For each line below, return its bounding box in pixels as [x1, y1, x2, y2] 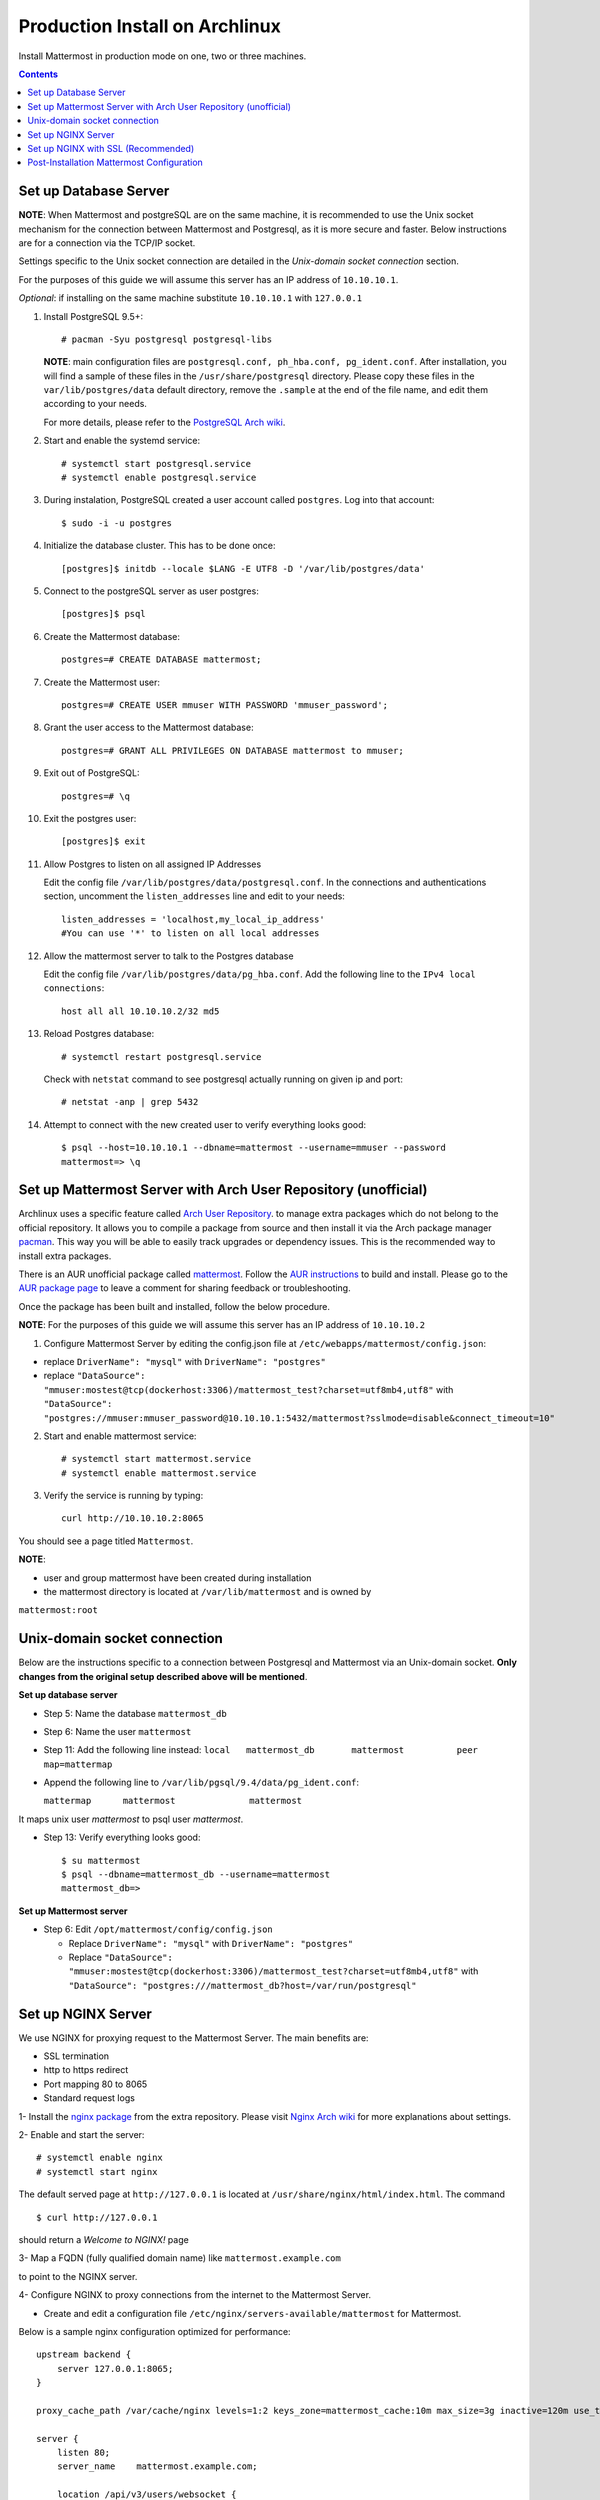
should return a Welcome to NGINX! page [18, 2233, 189, 2245]
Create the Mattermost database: [43, 630, 180, 642]
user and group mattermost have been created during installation [43, 1571, 312, 1584]
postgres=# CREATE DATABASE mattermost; [61, 654, 262, 665]
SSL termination [43, 2050, 110, 2062]
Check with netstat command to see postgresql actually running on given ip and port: [43, 1073, 404, 1085]
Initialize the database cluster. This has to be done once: [43, 540, 276, 552]
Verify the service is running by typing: [43, 1490, 204, 1502]
